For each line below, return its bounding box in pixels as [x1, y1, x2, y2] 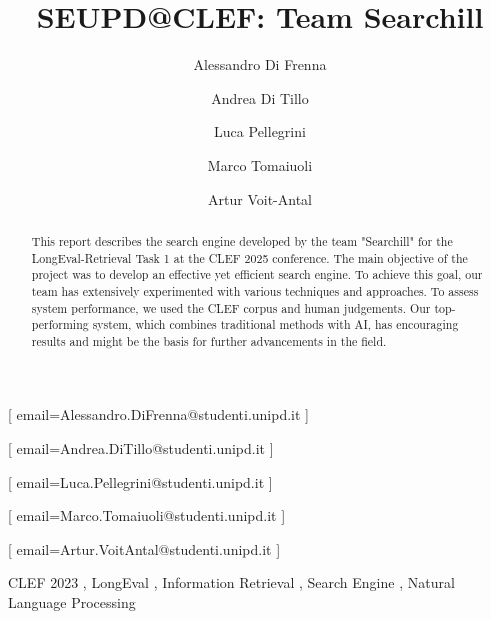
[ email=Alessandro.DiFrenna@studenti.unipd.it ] [8, 404, 309, 425]
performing [31, 316, 89, 333]
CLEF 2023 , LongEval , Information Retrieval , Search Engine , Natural [8, 572, 455, 593]
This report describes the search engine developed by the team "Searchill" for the [31, 232, 453, 249]
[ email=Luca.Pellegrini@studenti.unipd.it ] [8, 471, 273, 492]
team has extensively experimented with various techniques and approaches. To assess [31, 282, 479, 299]
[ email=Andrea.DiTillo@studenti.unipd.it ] [8, 438, 274, 459]
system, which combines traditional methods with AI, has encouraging [92, 316, 459, 333]
